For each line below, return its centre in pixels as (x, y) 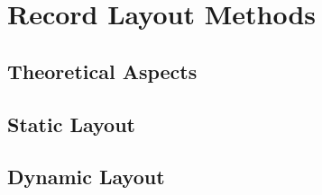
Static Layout (71, 124)
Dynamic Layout (86, 177)
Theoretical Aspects (102, 71)
